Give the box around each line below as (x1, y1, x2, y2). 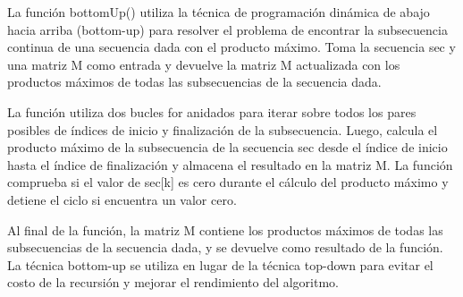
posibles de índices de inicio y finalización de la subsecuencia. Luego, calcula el (7, 120, 438, 139)
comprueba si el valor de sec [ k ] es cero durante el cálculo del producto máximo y (7, 173, 449, 191)
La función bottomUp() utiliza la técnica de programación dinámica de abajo (7, 3, 430, 21)
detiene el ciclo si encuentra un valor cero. (7, 190, 237, 208)
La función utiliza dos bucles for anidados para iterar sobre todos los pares (7, 102, 417, 121)
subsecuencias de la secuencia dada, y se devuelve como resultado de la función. (7, 238, 443, 257)
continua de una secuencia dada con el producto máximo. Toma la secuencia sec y (7, 38, 456, 56)
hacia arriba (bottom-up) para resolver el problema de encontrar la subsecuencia (7, 20, 448, 38)
